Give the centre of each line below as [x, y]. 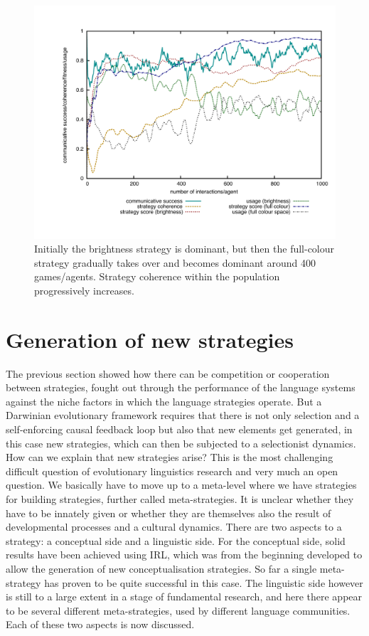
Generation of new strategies [150, 339]
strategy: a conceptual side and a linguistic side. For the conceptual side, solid [176, 540]
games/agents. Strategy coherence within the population [157, 276]
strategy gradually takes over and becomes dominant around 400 [175, 262]
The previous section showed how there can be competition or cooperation [168, 373]
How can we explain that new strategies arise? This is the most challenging [170, 457]
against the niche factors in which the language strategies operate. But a [164, 401]
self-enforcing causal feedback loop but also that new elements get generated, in [179, 429]
